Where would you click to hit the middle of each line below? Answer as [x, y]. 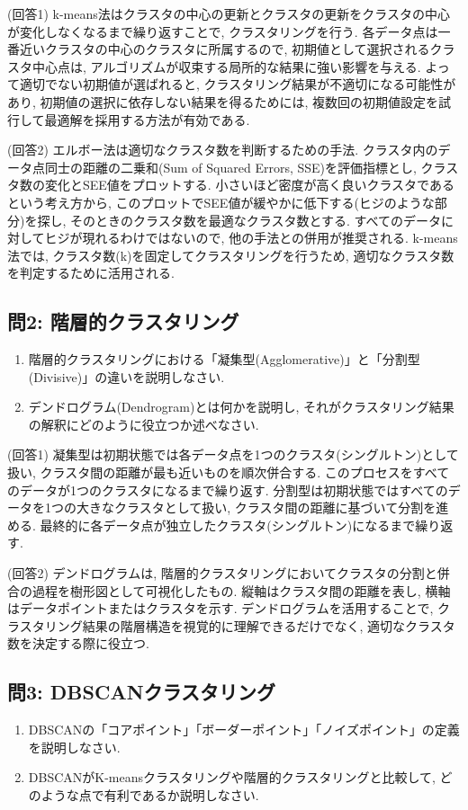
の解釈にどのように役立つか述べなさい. [144, 424]
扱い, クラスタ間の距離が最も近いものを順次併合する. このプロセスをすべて [229, 472]
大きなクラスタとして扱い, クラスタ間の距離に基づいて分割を [256, 507]
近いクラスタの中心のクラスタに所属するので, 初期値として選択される [225, 49]
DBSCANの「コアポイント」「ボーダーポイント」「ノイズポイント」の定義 [244, 730]
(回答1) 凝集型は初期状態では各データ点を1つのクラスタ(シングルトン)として [233, 454]
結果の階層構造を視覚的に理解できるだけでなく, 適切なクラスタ [269, 625]
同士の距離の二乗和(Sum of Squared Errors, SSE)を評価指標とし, [230, 167]
